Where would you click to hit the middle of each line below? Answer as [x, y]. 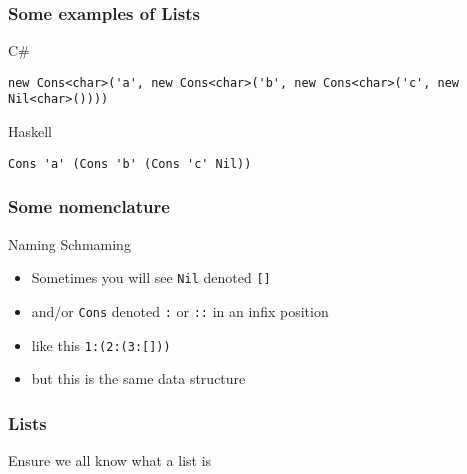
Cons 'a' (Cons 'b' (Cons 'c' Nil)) [130, 163]
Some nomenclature [89, 206]
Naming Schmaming [69, 243]
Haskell [30, 131]
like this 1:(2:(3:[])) [101, 344]
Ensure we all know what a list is [110, 459]
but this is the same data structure [138, 378]
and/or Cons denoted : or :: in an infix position [180, 310]
